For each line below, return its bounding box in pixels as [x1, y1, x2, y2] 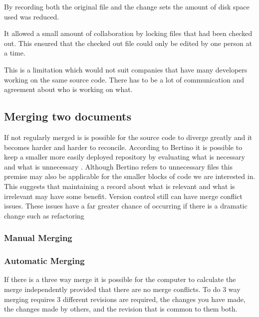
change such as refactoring [4, 210, 84, 220]
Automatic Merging [4, 254, 85, 267]
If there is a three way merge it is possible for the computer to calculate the [4, 274, 236, 284]
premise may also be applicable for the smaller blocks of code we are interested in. [4, 171, 256, 181]
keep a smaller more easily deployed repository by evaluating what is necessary [4, 151, 245, 162]
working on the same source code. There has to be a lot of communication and [4, 74, 244, 84]
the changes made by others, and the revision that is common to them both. [4, 303, 238, 314]
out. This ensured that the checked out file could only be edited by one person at [4, 37, 252, 48]
